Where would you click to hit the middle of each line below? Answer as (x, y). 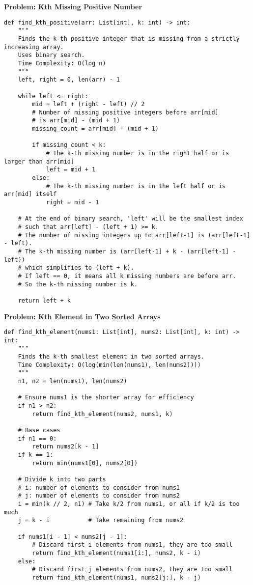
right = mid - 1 (72, 203)
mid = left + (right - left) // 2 (88, 104)
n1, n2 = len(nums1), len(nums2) (72, 381)
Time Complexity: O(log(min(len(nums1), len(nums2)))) (109, 365)
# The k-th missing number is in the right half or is (138, 153)
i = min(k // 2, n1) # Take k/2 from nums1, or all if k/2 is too (129, 504)
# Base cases (39, 431)
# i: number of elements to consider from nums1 (99, 487)
